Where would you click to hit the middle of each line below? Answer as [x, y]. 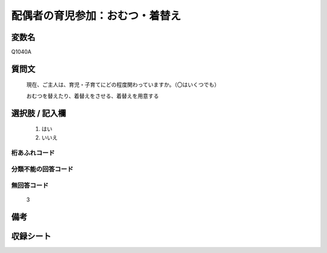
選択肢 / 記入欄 [39, 113]
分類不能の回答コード [42, 169]
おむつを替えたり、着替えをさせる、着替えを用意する [93, 96]
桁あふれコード [33, 153]
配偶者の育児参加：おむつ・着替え [96, 16]
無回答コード [30, 185]
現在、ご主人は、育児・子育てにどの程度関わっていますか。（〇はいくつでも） [123, 85]
